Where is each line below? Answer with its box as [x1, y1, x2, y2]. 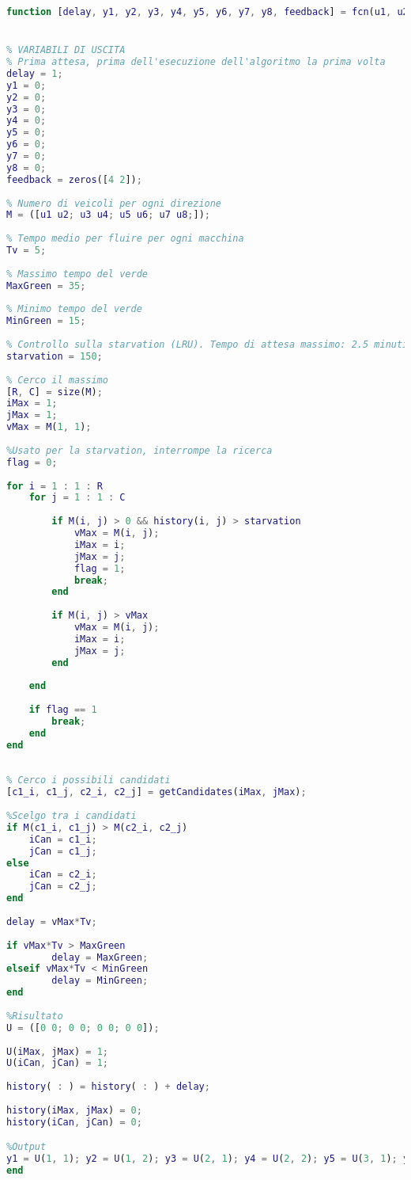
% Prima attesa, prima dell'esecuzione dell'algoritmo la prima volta [6, 56, 386, 68]
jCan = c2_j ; [28, 881, 97, 893]
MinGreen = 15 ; [6, 315, 86, 327]
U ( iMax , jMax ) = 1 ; [6, 1045, 108, 1057]
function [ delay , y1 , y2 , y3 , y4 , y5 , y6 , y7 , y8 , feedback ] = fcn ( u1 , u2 [6, 6, 409, 17]
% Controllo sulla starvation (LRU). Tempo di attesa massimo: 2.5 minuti [6, 339, 409, 351]
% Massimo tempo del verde [6, 268, 148, 280]
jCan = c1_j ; [28, 845, 97, 857]
